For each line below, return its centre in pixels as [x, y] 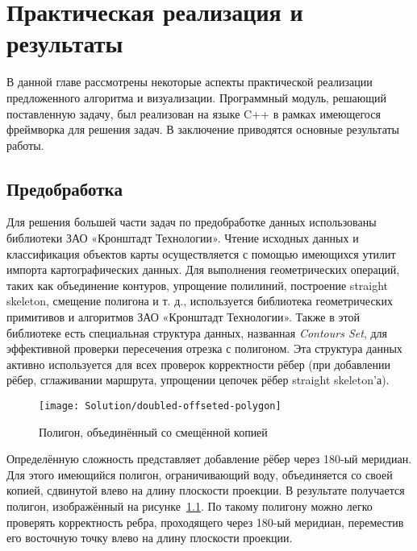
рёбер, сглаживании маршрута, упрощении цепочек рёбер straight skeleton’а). [198, 380]
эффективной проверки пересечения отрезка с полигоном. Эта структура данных [204, 348]
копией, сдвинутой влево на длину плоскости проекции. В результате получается [206, 490]
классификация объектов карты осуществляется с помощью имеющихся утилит [201, 253]
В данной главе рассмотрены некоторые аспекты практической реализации [190, 82]
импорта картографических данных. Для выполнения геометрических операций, [203, 269]
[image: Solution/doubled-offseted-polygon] [160, 406]
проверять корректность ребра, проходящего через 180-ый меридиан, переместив [205, 522]
